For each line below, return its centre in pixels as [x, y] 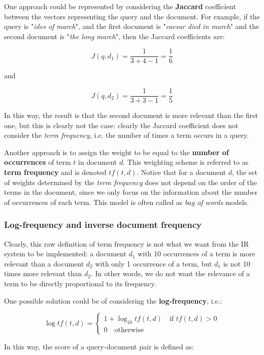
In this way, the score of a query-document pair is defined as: [99, 347]
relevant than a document [44, 263]
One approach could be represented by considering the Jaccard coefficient [120, 6]
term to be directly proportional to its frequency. [80, 284]
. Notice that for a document [181, 172]
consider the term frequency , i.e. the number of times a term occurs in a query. [126, 135]
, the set [245, 172]
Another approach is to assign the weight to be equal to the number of [117, 152]
